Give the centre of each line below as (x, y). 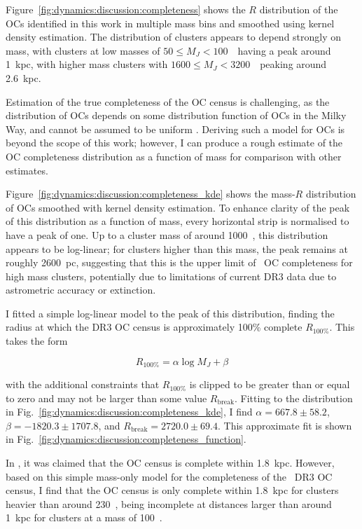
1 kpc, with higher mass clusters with (87, 64)
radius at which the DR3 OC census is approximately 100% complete (154, 327)
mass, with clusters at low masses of (83, 50)
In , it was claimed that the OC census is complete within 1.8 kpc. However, (170, 463)
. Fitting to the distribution (293, 398)
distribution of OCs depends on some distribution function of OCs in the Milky (176, 115)
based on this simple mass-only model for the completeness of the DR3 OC (169, 476)
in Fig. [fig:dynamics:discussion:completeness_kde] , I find (129, 412)
